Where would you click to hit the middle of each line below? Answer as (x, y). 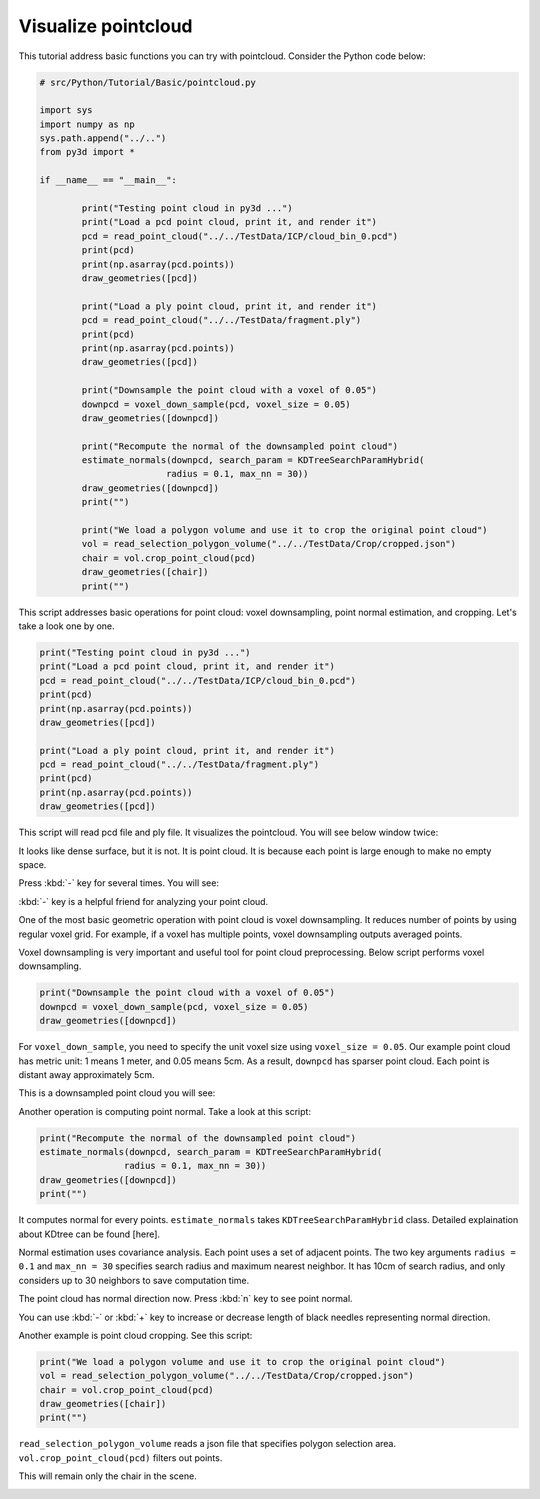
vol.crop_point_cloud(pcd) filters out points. (120, 1457)
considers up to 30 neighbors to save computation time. (134, 1280)
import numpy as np (87, 124)
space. (32, 865)
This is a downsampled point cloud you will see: (117, 1093)
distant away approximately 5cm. (86, 1074)
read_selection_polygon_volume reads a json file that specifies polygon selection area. (207, 1444)
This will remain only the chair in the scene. (107, 1476)
